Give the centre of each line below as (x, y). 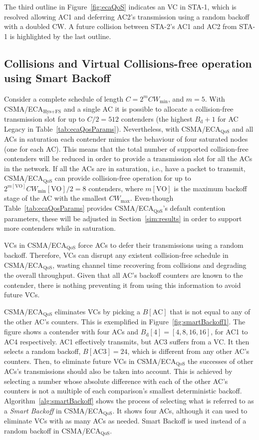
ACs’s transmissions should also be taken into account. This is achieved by (118, 371)
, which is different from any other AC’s (188, 351)
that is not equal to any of (210, 311)
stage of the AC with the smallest (55, 198)
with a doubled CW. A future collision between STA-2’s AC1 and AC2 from (121, 26)
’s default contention (194, 208)
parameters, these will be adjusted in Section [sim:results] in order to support (123, 218)
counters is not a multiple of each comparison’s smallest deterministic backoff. (123, 391)
